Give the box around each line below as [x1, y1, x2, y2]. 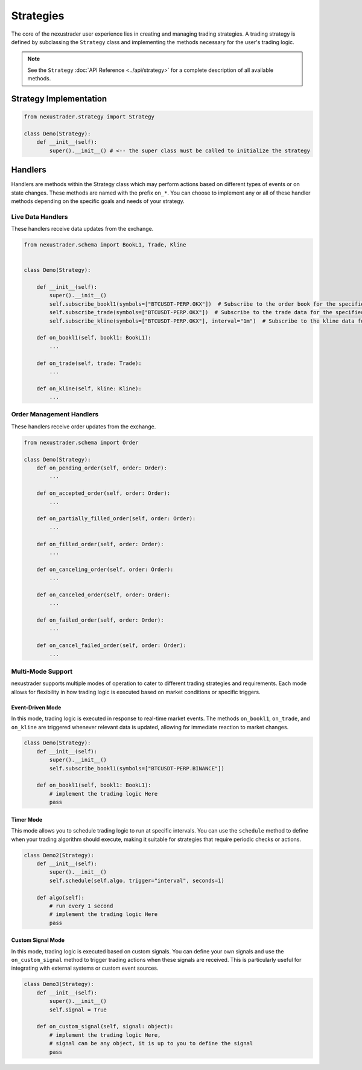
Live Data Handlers [11, 212, 68, 221]
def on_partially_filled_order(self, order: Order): [36, 515, 196, 522]
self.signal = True [49, 1006, 107, 1013]
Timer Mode [11, 816, 43, 823]
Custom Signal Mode [11, 936, 65, 944]
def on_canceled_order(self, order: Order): [36, 591, 171, 598]
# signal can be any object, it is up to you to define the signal [49, 1040, 253, 1047]
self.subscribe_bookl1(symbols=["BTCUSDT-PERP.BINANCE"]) [49, 765, 224, 772]
